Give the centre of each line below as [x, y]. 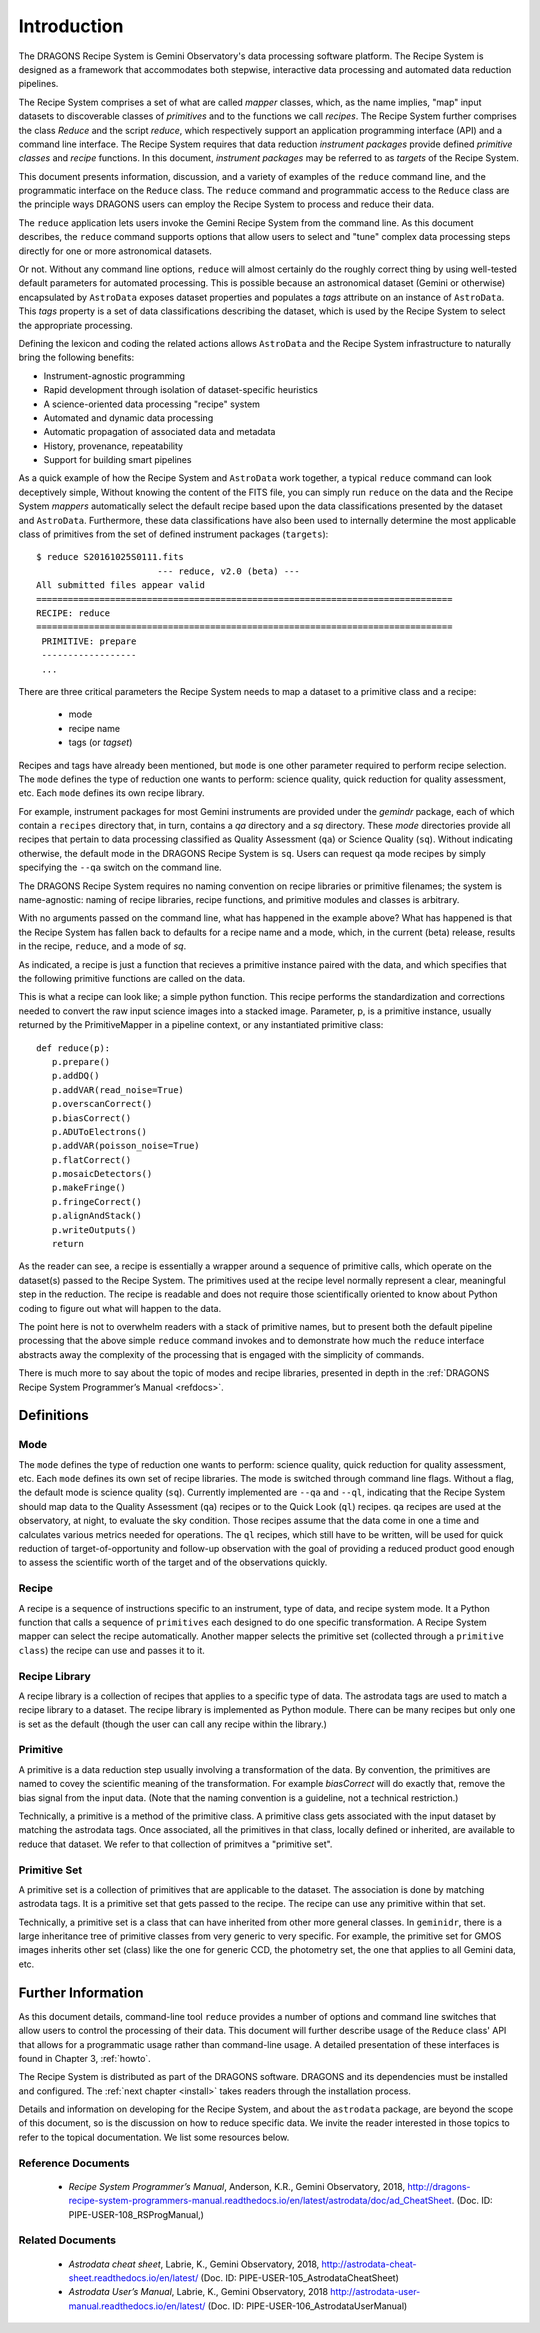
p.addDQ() [75, 1076]
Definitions [53, 1415]
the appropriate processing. [76, 325]
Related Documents [67, 2240]
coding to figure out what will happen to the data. [120, 1308]
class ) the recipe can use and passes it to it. [111, 1650]
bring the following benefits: [76, 357]
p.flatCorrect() [91, 1159]
